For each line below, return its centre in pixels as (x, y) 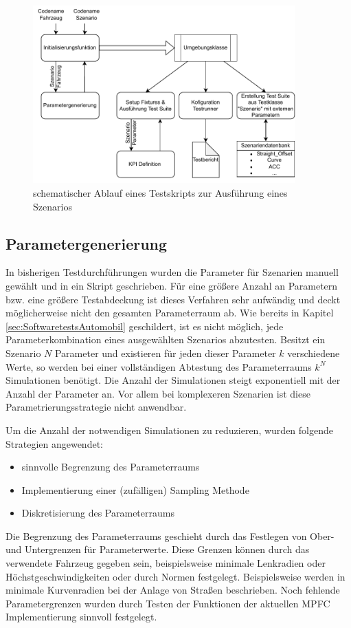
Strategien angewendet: (54, 443)
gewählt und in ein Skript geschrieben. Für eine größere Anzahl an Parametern (172, 285)
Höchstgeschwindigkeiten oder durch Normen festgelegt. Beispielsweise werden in (175, 576)
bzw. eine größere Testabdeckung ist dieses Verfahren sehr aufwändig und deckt (173, 299)
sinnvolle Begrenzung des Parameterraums (111, 467)
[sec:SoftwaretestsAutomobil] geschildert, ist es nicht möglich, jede (145, 326)
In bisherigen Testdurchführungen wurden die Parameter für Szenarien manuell (172, 272)
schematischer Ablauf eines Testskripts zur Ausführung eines (160, 193)
